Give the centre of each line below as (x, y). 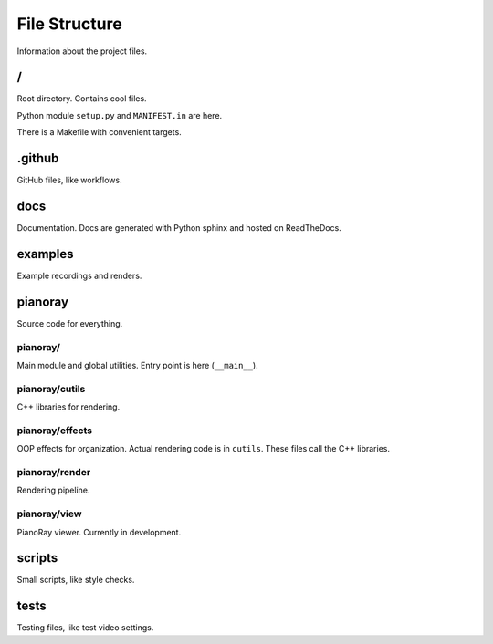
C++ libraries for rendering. (68, 407)
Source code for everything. (70, 323)
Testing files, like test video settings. (85, 628)
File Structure (69, 24)
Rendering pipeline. (53, 490)
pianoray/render (54, 473)
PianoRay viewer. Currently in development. (99, 532)
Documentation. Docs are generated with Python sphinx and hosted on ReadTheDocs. (179, 228)
